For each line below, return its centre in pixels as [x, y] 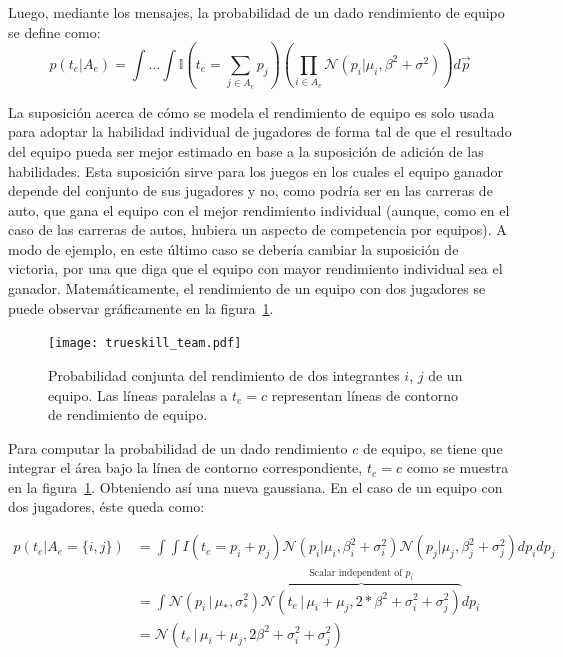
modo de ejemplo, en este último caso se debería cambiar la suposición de [233, 248]
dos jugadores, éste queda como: [106, 506]
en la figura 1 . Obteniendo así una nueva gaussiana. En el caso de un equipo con [255, 486]
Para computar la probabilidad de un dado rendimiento [178, 447]
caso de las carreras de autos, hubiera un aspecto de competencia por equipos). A [257, 229]
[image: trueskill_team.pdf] [145, 343]
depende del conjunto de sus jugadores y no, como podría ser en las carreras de [250, 190]
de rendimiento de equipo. [128, 414]
